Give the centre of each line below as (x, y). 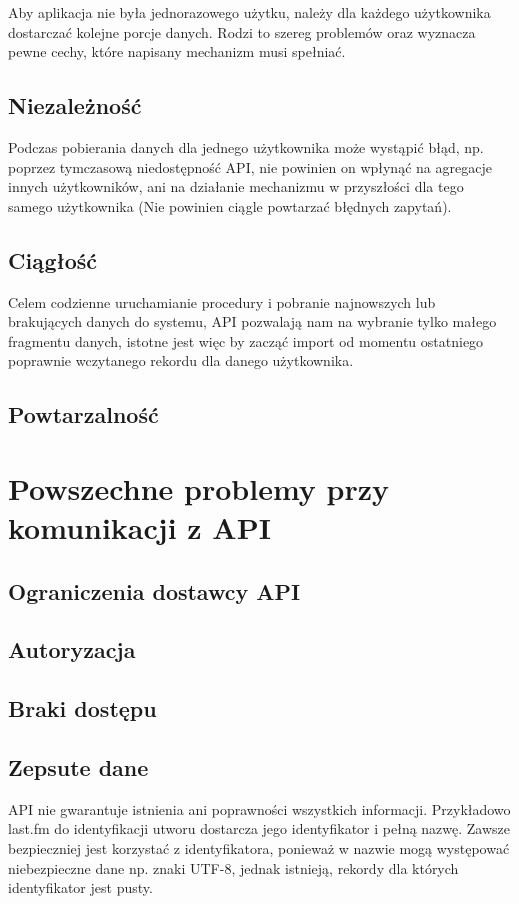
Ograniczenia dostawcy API (154, 590)
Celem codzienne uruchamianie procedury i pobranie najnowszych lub (222, 301)
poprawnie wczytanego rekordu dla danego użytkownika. (181, 360)
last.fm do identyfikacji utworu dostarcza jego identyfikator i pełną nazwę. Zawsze (259, 828)
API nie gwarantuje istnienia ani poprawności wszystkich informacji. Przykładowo (259, 808)
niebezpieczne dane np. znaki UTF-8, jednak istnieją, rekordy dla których (233, 867)
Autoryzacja (72, 649)
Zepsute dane (78, 767)
